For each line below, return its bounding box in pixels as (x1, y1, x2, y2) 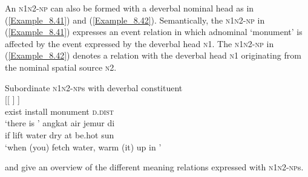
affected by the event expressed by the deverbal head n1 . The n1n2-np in (5, 37, 274, 50)
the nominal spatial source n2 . (5, 60, 117, 73)
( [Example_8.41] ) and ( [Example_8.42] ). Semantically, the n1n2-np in (5, 13, 265, 26)
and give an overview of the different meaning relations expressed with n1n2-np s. (5, 161, 304, 173)
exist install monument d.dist (5, 105, 114, 117)
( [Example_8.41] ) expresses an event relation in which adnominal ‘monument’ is (5, 25, 303, 38)
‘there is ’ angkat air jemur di (5, 117, 115, 129)
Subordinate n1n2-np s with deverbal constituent (5, 81, 183, 94)
